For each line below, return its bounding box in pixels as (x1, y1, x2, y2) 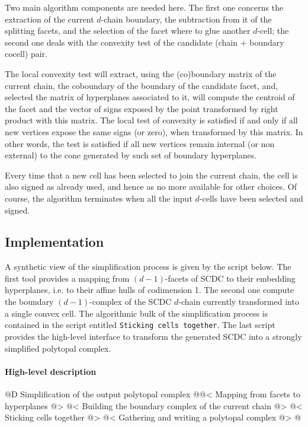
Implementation (5, 232, 104, 251)
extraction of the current (5, 12, 94, 25)
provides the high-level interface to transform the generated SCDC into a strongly (5, 330, 302, 342)
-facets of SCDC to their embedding (165, 272, 296, 284)
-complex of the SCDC (89, 295, 172, 308)
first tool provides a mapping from (5, 272, 130, 284)
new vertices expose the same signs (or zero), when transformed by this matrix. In (5, 125, 303, 138)
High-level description (5, 365, 97, 377)
